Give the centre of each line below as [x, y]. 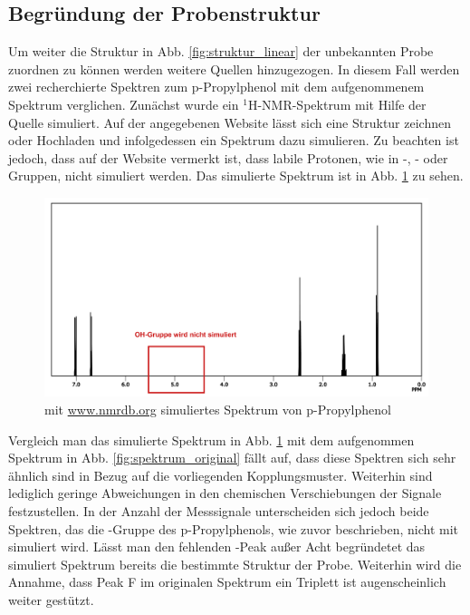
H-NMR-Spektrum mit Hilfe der [337, 104]
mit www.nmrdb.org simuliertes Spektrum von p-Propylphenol [218, 409]
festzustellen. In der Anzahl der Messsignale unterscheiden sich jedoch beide [219, 510]
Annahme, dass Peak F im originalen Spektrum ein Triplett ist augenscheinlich [227, 582]
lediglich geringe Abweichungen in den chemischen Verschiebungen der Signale [225, 493]
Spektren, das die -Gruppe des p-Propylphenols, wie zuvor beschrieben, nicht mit [234, 528]
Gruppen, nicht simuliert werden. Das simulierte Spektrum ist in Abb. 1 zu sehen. [236, 176]
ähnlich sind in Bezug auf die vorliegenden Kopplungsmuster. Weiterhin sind [221, 475]
